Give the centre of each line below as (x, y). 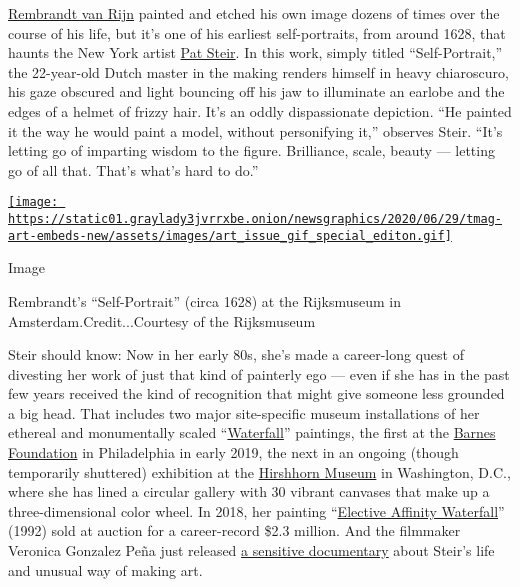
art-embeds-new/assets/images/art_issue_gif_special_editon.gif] (230, 235)
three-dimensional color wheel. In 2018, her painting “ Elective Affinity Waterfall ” (256, 510)
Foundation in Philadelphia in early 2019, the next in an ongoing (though (233, 452)
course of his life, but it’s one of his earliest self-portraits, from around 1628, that (257, 32)
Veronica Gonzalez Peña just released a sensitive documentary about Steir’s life (251, 550)
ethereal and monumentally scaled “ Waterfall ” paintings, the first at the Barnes (252, 432)
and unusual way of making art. (105, 569)
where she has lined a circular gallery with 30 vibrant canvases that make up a (249, 491)
